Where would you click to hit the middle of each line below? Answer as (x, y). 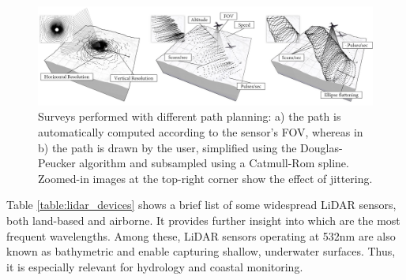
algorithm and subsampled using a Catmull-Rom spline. (214, 163)
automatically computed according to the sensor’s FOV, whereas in (201, 132)
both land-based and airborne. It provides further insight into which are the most (203, 220)
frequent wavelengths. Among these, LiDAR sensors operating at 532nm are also (201, 235)
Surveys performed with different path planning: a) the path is (190, 116)
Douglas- (321, 147)
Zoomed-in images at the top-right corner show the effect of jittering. (205, 178)
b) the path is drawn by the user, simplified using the (167, 147)
